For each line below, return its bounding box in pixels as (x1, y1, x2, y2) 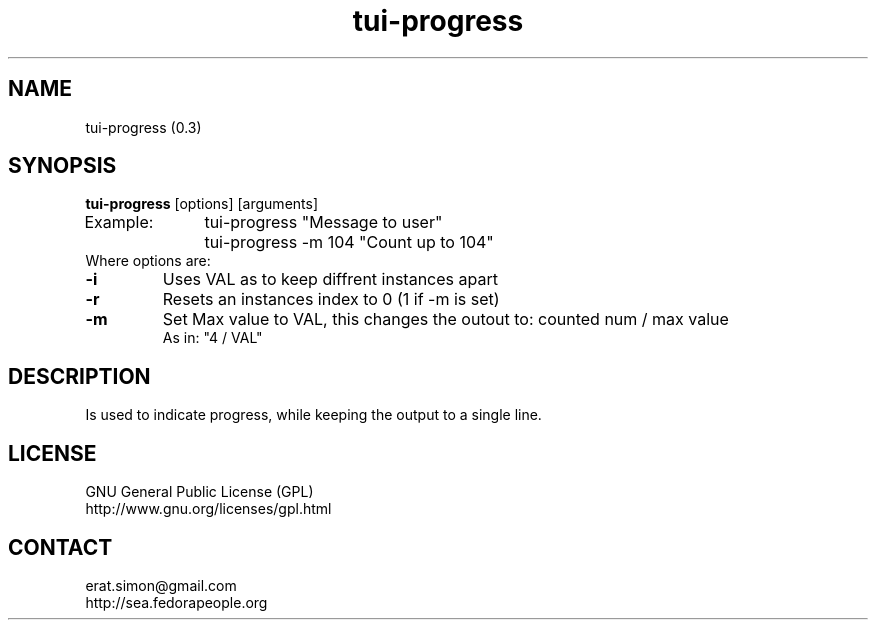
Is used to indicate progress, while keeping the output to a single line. (85, 406, 542, 424)
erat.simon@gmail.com (85, 576, 237, 594)
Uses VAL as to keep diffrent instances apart (162, 269, 498, 290)
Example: (84, 212, 154, 233)
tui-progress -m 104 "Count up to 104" (204, 232, 494, 253)
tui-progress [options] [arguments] (85, 195, 319, 213)
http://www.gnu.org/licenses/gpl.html (85, 500, 332, 518)
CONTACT (8, 534, 113, 560)
